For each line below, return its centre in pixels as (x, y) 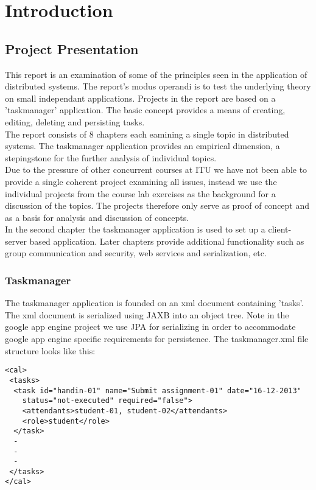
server (16, 241)
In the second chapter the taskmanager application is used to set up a (135, 229)
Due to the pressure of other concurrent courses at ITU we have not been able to (156, 170)
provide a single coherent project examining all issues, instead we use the (141, 181)
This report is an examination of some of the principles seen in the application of (156, 74)
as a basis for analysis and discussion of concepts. (97, 217)
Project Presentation (72, 48)
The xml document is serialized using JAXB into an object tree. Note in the (147, 314)
